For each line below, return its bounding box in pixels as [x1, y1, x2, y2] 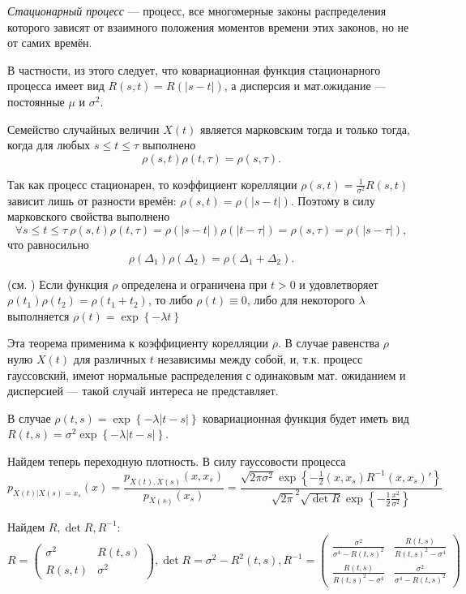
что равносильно [7, 236, 89, 253]
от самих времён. [7, 34, 92, 51]
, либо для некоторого [246, 291, 355, 308]
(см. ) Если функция [7, 275, 109, 292]
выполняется [7, 307, 70, 324]
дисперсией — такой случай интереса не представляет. [7, 382, 279, 399]
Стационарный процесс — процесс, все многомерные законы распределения [7, 2, 387, 19]
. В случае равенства [277, 334, 380, 351]
